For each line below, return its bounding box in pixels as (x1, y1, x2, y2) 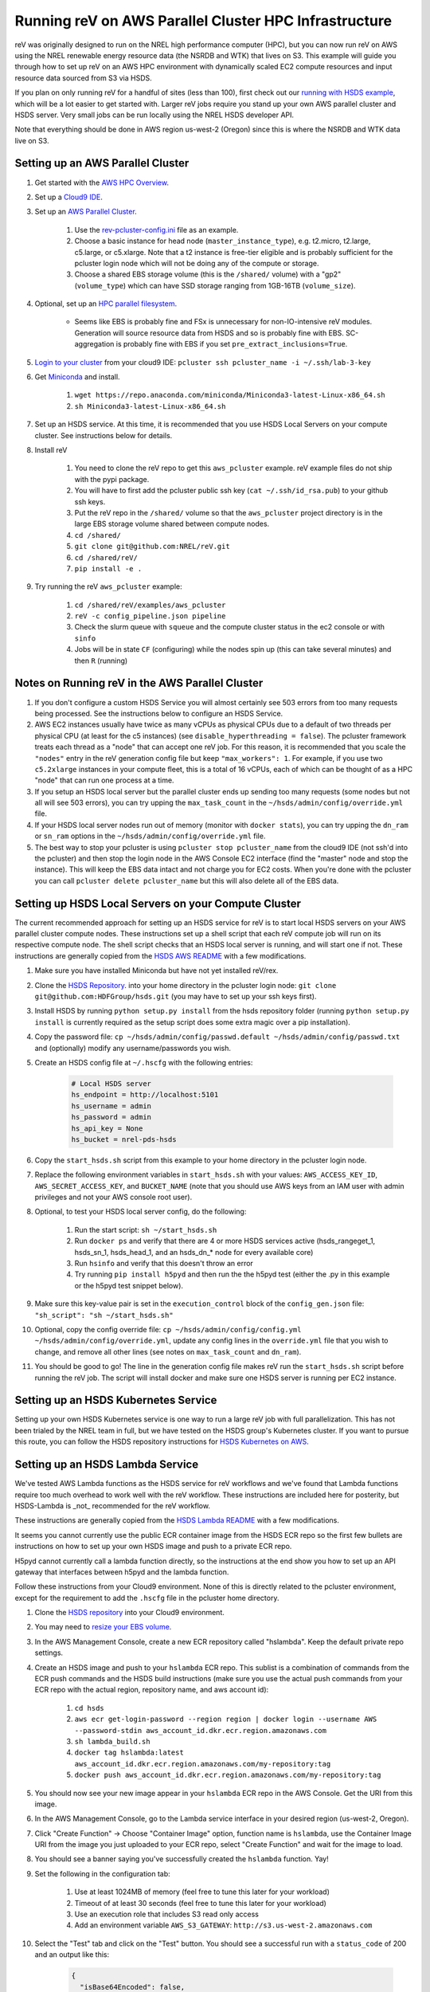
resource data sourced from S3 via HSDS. (14, 73, 152, 83)
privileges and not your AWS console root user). (34, 1192, 193, 1202)
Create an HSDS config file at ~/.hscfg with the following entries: (34, 1058, 253, 1067)
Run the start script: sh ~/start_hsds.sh (74, 1225, 217, 1234)
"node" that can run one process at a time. (34, 775, 174, 785)
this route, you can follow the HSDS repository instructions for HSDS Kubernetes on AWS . (14, 1437, 310, 1446)
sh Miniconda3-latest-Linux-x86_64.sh (74, 402, 226, 410)
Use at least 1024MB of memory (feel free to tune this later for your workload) (74, 1887, 330, 1896)
